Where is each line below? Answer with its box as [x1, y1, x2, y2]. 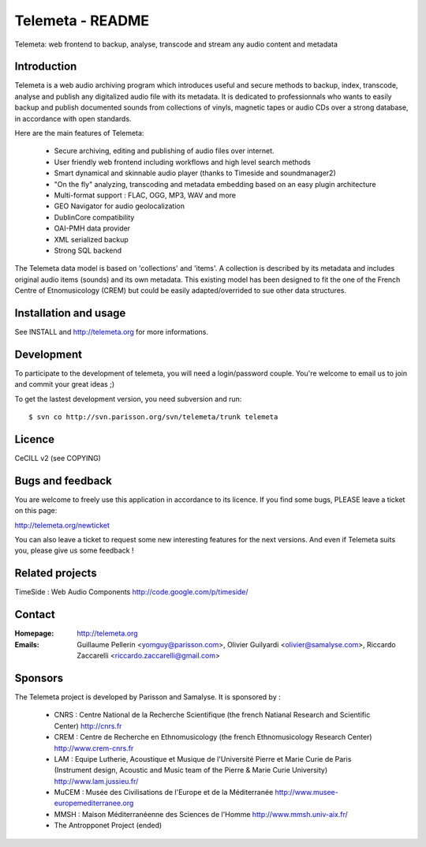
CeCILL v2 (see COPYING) [14, 453, 102, 463]
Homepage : [14, 628, 54, 639]
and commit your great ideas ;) [14, 380, 115, 389]
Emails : [14, 639, 39, 649]
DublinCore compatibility [54, 212, 135, 222]
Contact [14, 608, 55, 621]
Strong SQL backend [54, 245, 122, 255]
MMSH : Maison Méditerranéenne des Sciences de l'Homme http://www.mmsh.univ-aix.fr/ [54, 809, 349, 819]
